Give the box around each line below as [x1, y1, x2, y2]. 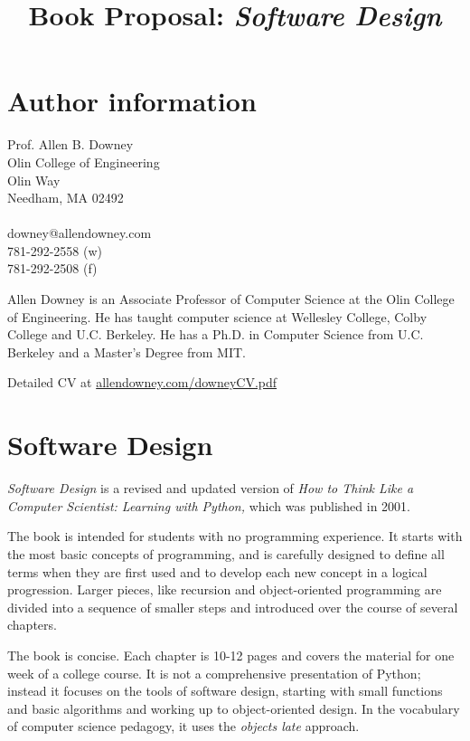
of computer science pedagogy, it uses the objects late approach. [7, 717, 360, 736]
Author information [7, 82, 257, 119]
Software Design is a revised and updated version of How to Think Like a [7, 479, 414, 498]
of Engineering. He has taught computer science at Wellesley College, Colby [7, 307, 428, 326]
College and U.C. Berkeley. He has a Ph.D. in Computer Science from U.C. [7, 325, 424, 344]
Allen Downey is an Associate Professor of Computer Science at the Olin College [7, 290, 455, 309]
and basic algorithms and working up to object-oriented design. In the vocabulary [7, 698, 460, 717]
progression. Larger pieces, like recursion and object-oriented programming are [7, 580, 442, 599]
